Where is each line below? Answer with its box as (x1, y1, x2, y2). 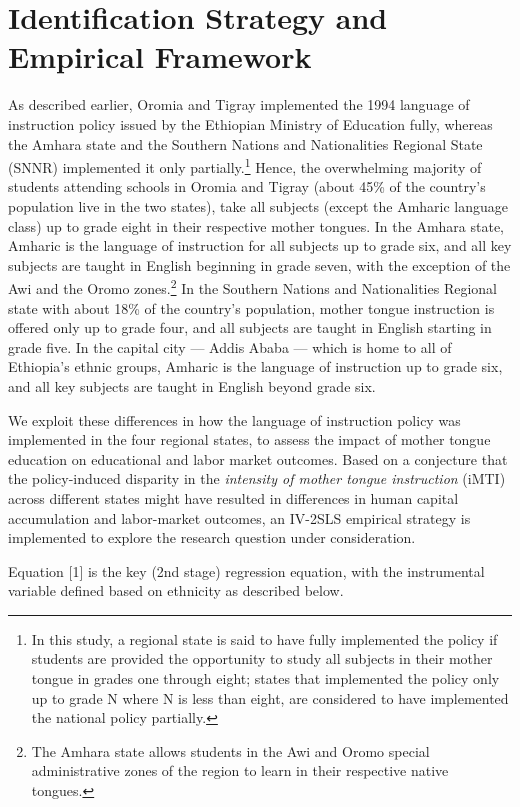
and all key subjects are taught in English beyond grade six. (8, 375, 376, 396)
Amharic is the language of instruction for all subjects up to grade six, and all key (8, 235, 512, 256)
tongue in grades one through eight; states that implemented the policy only (31, 668, 500, 689)
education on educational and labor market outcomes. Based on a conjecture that (8, 448, 508, 469)
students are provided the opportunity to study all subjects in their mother (31, 648, 493, 669)
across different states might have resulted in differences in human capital (8, 487, 459, 508)
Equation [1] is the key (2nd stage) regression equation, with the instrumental (8, 560, 485, 581)
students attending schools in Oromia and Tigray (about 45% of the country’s (8, 176, 486, 197)
